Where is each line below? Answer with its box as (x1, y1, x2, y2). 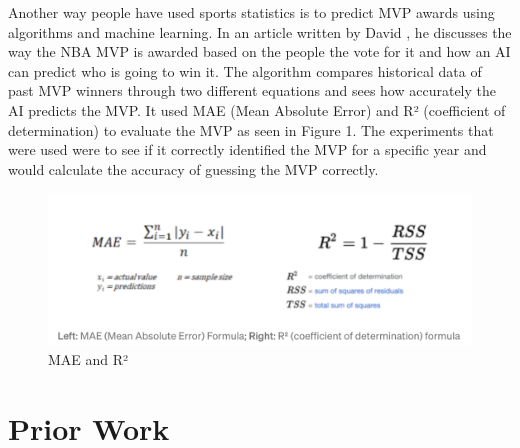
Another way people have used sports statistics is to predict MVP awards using (8, 2, 495, 22)
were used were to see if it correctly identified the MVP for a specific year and (8, 139, 487, 160)
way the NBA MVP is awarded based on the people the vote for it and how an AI (8, 41, 511, 62)
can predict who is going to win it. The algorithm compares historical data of (8, 60, 482, 81)
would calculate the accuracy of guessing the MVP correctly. (8, 158, 379, 179)
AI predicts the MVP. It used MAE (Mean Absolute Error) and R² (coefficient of (8, 99, 506, 120)
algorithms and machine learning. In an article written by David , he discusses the (8, 21, 512, 42)
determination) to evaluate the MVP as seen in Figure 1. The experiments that (8, 119, 494, 140)
